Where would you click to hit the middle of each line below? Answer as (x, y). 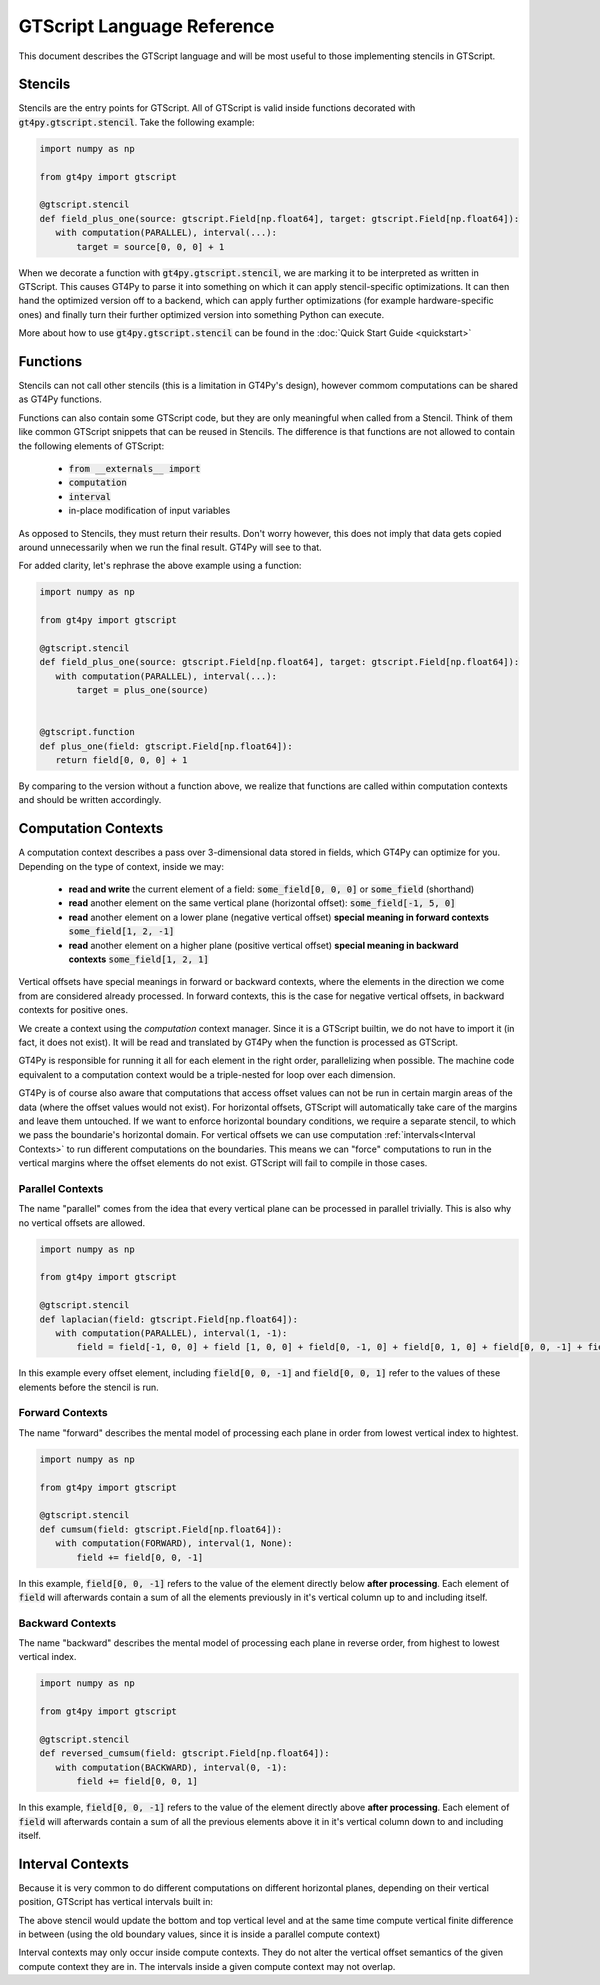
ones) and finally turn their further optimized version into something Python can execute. (201, 314)
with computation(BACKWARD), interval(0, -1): (171, 1767)
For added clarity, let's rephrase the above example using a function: (160, 566)
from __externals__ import (134, 468)
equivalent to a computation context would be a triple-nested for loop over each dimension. (207, 1074)
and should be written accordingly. (90, 800)
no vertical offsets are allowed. (82, 1222)
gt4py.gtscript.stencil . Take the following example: (136, 122)
